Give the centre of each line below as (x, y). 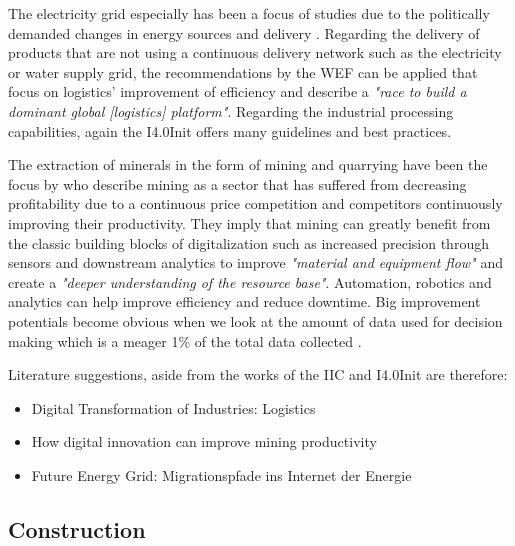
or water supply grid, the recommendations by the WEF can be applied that (243, 71)
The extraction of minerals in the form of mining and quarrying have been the (248, 164)
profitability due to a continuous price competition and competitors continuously (255, 203)
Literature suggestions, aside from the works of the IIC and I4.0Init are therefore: (258, 374)
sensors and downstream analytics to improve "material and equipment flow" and (255, 262)
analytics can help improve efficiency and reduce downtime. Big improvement (244, 301)
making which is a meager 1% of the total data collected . (185, 340)
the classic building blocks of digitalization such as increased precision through (248, 242)
